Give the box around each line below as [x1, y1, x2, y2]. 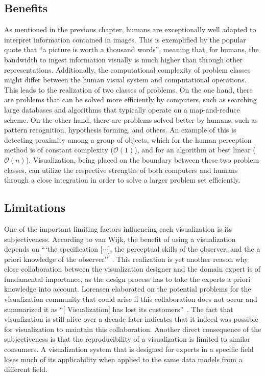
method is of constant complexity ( [4, 144, 114, 155]
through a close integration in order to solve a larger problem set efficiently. [4, 174, 240, 185]
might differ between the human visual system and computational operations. [4, 74, 247, 85]
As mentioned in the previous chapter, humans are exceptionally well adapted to [4, 24, 256, 35]
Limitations [4, 200, 66, 215]
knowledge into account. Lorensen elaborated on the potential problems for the [4, 283, 251, 294]
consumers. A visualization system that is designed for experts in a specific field [4, 344, 254, 355]
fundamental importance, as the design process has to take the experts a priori [4, 273, 251, 284]
